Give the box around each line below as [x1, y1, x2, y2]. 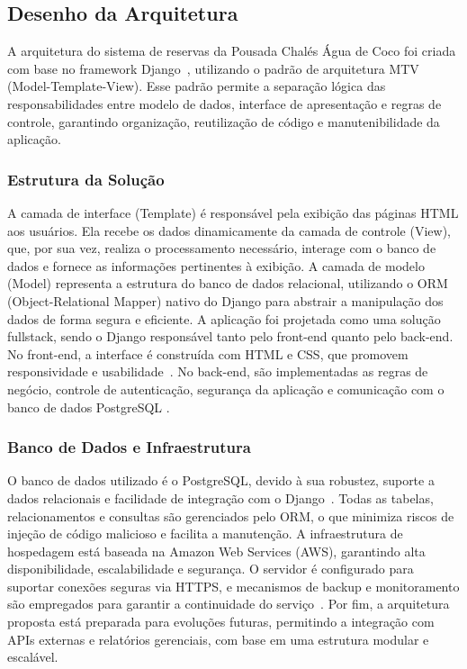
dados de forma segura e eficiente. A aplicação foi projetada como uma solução [7, 309, 441, 328]
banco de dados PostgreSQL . [7, 397, 170, 416]
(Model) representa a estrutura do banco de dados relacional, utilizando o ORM [7, 274, 448, 293]
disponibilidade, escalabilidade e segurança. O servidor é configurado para [7, 559, 414, 578]
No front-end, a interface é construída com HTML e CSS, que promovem [7, 344, 409, 363]
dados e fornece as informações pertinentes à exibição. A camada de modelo [7, 256, 425, 275]
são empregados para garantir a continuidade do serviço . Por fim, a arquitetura [7, 594, 450, 613]
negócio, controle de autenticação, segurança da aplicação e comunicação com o [7, 379, 445, 398]
